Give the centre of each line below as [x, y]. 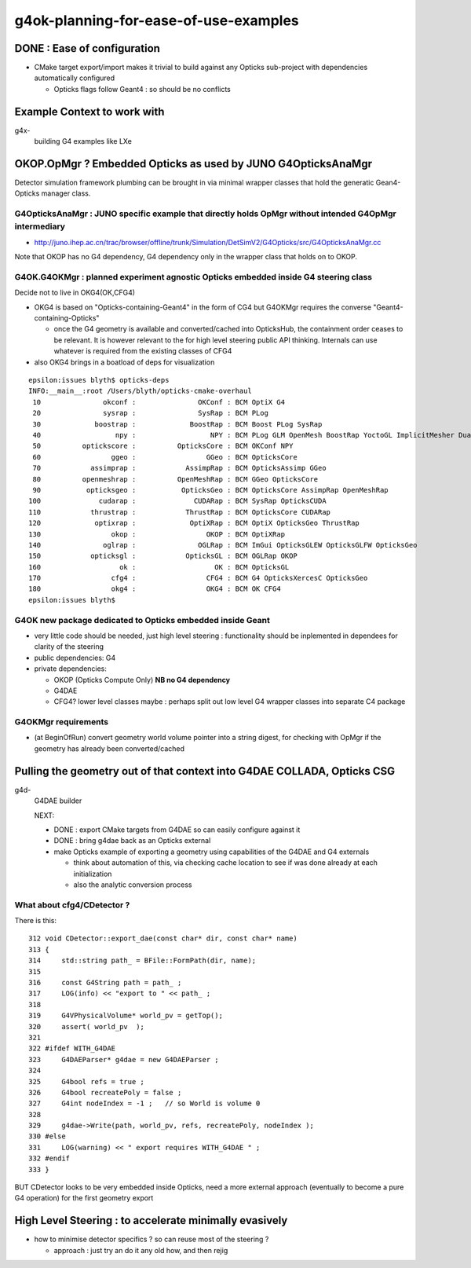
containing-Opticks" [67, 318]
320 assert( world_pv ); [87, 1026]
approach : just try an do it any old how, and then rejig [141, 1250]
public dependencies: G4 [75, 658]
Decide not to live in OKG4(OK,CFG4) [75, 293]
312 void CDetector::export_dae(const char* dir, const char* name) [163, 938]
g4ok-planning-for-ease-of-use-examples [157, 20]
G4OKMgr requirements [62, 722]
